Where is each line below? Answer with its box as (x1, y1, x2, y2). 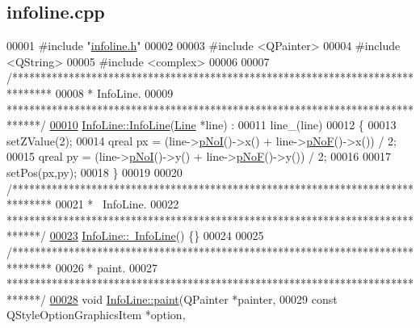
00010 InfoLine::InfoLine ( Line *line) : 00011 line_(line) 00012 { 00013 (49, 116, 397, 133)
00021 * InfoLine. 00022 (55, 196, 179, 212)
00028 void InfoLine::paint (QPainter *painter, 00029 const (49, 290, 338, 307)
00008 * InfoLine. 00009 (55, 84, 174, 101)
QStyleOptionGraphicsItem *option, (6, 306, 186, 323)
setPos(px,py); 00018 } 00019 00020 (6, 163, 183, 180)
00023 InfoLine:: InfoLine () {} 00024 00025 (49, 227, 264, 244)
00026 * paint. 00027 (55, 259, 158, 275)
